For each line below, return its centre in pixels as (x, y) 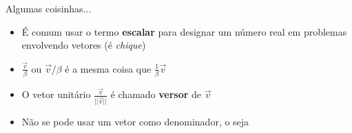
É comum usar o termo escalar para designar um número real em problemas (184, 31)
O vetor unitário (56, 94)
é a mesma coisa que (108, 68)
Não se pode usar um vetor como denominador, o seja (135, 122)
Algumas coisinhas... (49, 8)
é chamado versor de (156, 94)
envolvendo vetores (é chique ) (84, 45)
